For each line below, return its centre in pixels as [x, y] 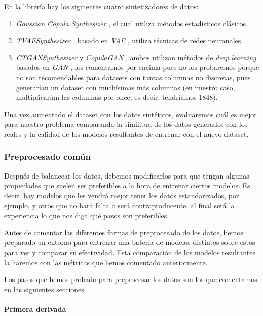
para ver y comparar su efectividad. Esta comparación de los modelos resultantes [130, 252]
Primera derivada [35, 309]
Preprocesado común [47, 156]
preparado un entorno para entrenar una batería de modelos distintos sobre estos [130, 242]
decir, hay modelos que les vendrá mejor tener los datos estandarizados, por [122, 195]
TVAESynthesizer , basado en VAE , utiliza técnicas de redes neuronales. [129, 40]
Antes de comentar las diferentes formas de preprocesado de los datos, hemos [124, 232]
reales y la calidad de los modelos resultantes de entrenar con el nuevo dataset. [126, 134]
